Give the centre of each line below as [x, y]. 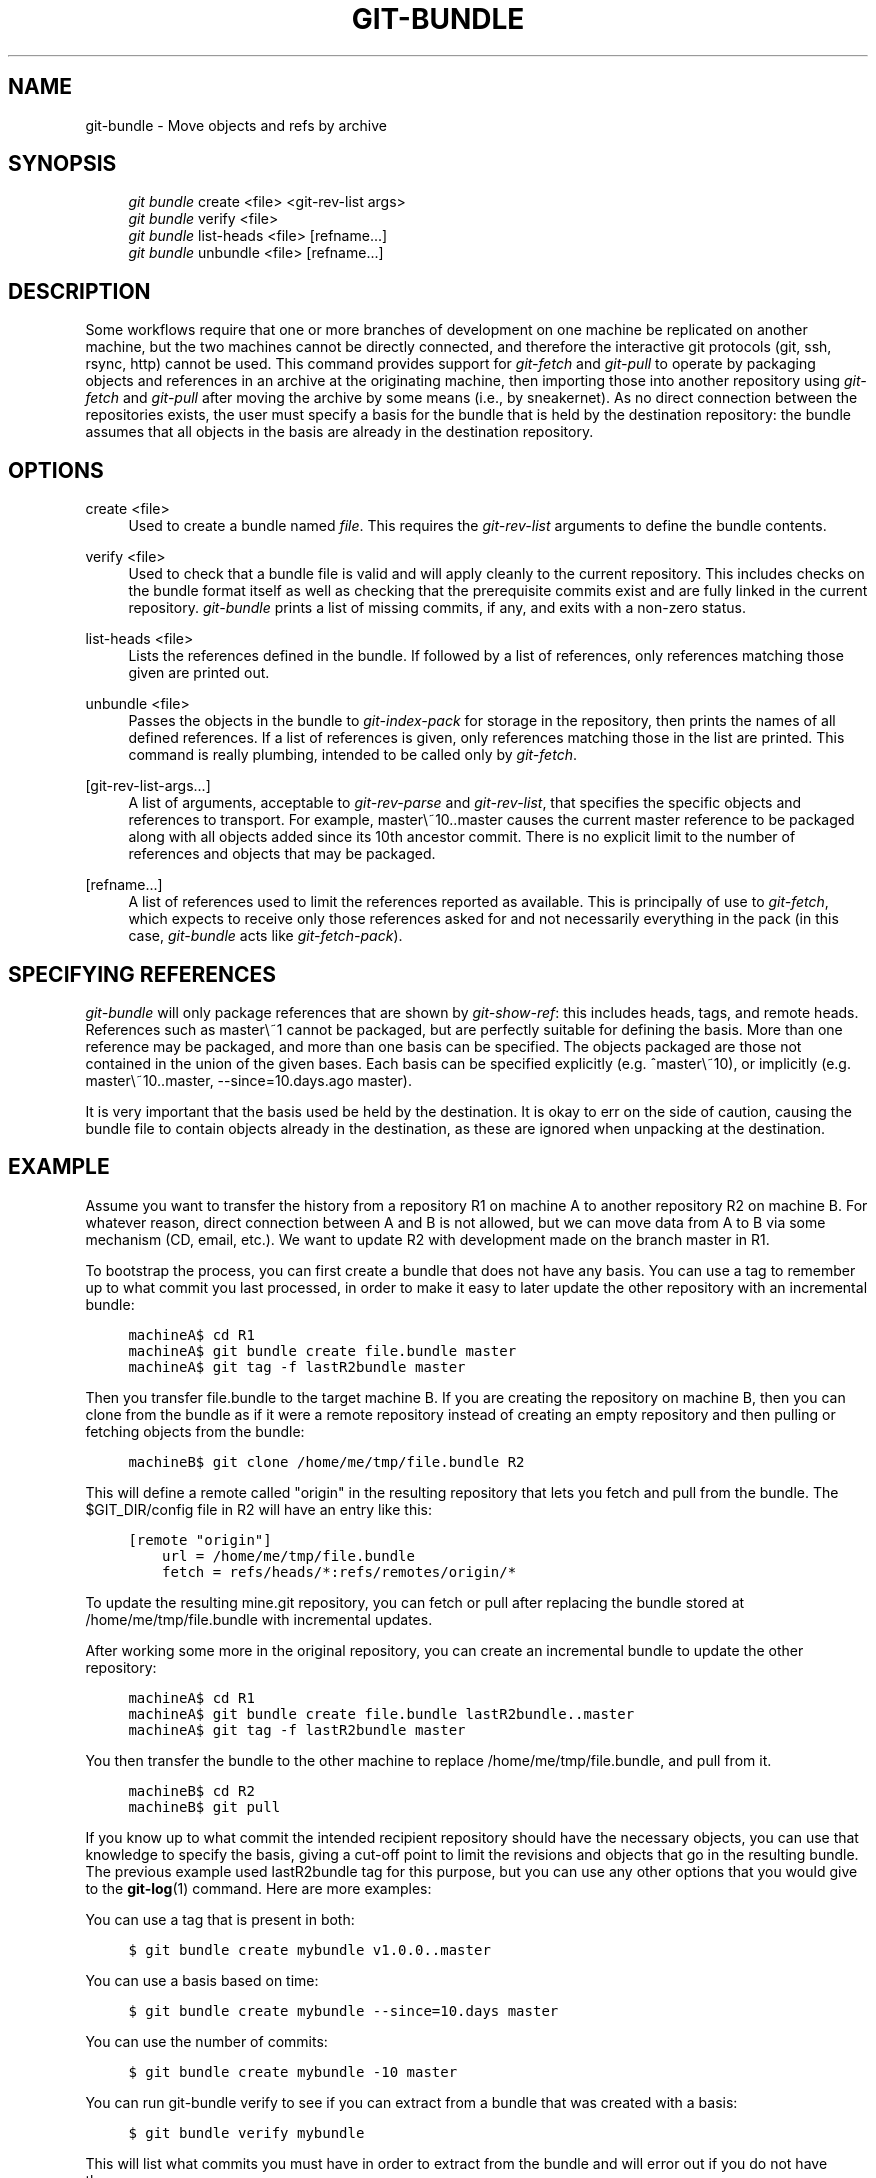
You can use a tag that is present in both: [220, 1919]
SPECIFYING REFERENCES [142, 974]
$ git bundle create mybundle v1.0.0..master [309, 1949]
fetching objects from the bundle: [195, 1431]
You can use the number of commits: [206, 2041]
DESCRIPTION [79, 291]
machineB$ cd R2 [191, 1790]
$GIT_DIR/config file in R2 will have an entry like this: [258, 1509]
